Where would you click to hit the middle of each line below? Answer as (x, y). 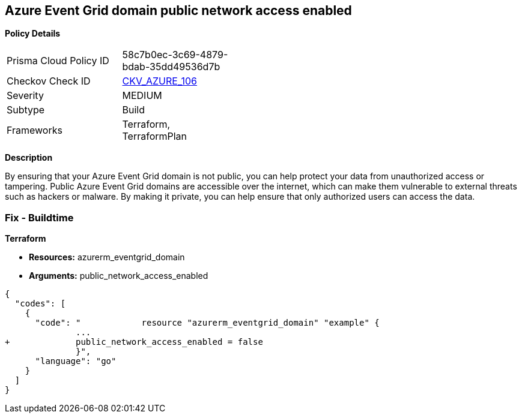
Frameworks (35, 130)
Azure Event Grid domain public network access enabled (178, 10)
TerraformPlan (155, 136)
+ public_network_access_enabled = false (134, 342)
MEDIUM (142, 96)
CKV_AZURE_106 (160, 81)
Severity (25, 96)
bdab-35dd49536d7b (171, 67)
